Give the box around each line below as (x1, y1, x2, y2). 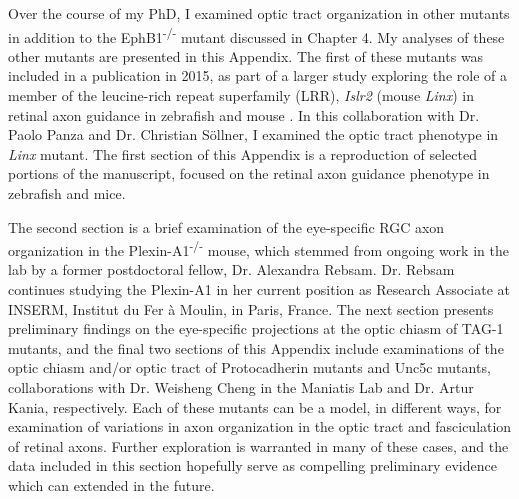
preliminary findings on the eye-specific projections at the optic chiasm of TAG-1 (8, 318, 504, 339)
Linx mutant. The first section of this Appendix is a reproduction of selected (8, 143, 477, 164)
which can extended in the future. (8, 474, 215, 495)
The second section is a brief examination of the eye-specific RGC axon (8, 216, 445, 237)
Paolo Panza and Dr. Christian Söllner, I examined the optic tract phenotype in (8, 124, 499, 145)
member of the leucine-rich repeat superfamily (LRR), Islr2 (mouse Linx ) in (8, 85, 475, 106)
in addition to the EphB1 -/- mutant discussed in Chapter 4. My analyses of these (8, 23, 505, 47)
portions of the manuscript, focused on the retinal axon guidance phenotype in (8, 163, 490, 184)
